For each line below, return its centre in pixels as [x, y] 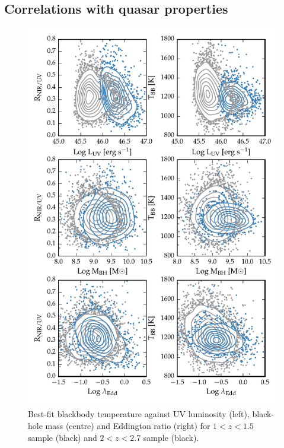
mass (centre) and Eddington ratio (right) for [128, 425]
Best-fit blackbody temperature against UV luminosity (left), [139, 414]
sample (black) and [63, 437]
